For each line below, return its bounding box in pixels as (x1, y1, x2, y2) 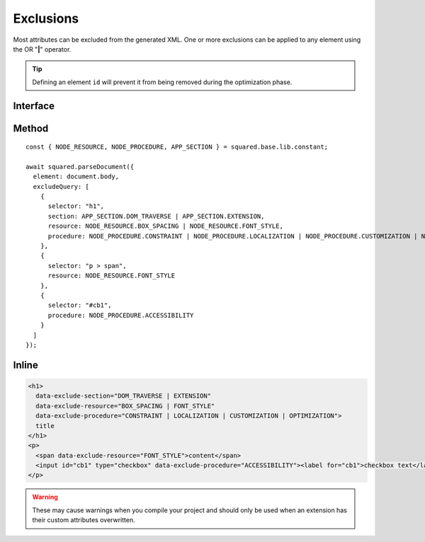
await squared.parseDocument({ (25, 163, 135, 171)
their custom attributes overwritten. (32, 516, 135, 524)
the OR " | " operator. (13, 45, 72, 53)
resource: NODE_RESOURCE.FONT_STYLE (47, 272, 176, 279)
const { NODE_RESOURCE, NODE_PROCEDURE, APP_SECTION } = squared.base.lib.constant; (25, 143, 329, 151)
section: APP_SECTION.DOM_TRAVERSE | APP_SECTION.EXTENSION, (47, 212, 265, 220)
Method (13, 122, 49, 134)
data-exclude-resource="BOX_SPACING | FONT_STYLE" (35, 402, 215, 410)
